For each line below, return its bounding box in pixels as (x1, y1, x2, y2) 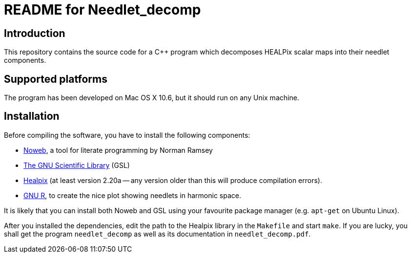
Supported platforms (4, 73, 107, 85)
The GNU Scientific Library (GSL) (23, 161, 130, 169)
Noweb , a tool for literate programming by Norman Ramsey (23, 146, 213, 154)
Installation (4, 110, 60, 123)
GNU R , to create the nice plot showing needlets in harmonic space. (23, 191, 242, 200)
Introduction (4, 27, 65, 39)
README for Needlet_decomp (4, 1, 201, 18)
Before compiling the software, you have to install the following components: (4, 130, 250, 139)
